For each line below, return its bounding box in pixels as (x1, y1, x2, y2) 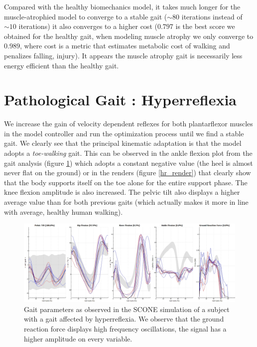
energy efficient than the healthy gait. (4, 60, 119, 70)
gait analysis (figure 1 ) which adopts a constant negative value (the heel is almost (4, 157, 253, 168)
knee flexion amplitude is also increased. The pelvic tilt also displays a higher (4, 187, 240, 197)
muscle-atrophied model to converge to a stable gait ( (4, 11, 167, 21)
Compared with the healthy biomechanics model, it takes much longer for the (4, 1, 241, 11)
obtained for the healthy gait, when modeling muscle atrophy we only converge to (4, 30, 254, 41)
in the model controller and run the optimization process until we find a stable (4, 128, 244, 138)
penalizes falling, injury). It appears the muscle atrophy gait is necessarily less (4, 50, 243, 60)
